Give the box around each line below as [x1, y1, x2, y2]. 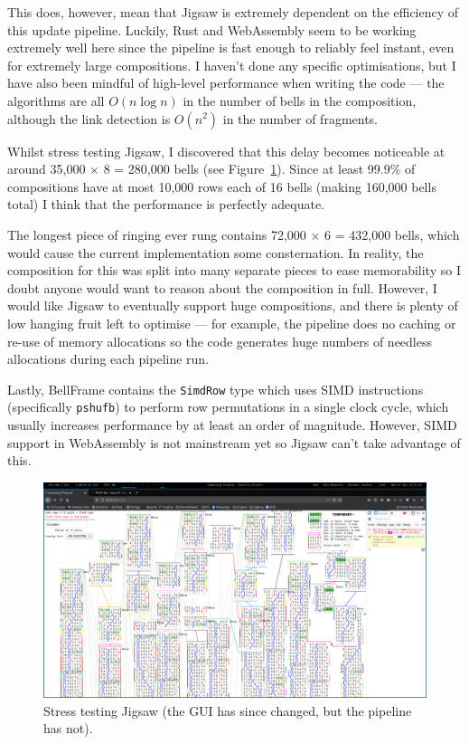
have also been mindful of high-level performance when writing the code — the [7, 73, 445, 92]
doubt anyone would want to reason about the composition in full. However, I [7, 278, 437, 297]
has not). [43, 719, 93, 738]
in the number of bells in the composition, [183, 91, 417, 110]
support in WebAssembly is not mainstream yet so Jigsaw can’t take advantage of [7, 433, 461, 452]
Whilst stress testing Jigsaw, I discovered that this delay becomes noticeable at [7, 141, 446, 160]
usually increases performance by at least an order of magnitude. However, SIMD [7, 415, 457, 434]
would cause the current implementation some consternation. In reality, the [7, 243, 424, 262]
